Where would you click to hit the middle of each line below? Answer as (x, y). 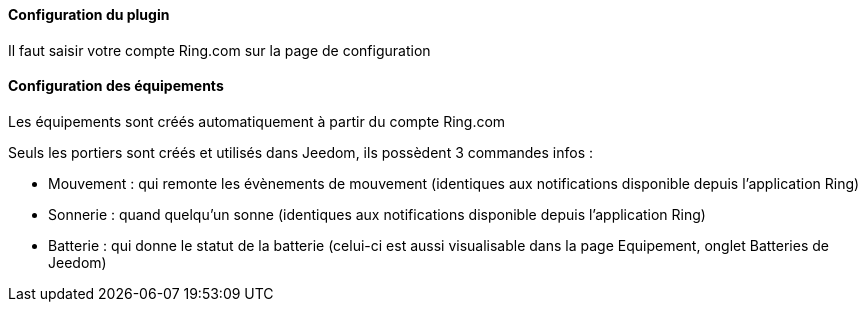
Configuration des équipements (116, 86)
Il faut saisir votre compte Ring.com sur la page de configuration (219, 50)
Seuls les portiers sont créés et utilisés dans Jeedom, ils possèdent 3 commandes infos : (301, 152)
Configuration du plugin (89, 14)
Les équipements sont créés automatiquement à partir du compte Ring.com (257, 121)
